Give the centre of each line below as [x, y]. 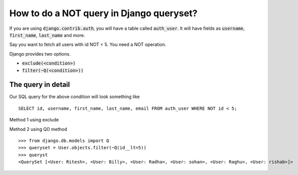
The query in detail [40, 85]
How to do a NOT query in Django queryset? [103, 13]
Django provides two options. [40, 54]
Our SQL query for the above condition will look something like [75, 97]
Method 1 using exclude [34, 120]
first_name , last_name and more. [47, 35]
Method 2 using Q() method [38, 129]
